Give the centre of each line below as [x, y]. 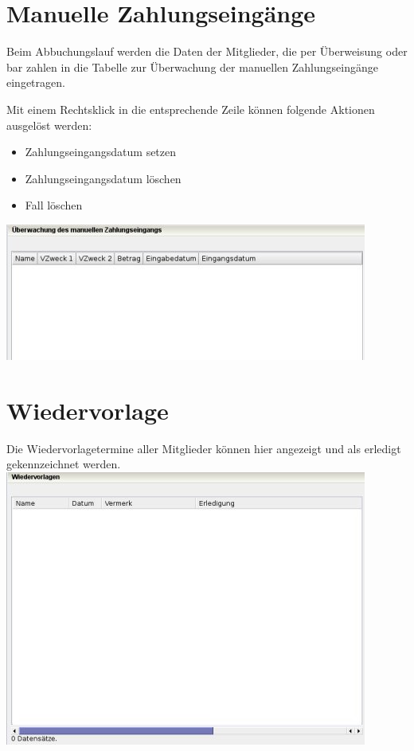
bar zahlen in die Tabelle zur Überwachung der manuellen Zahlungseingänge [192, 66]
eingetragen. [36, 82]
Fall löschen [54, 205]
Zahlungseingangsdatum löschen [103, 178]
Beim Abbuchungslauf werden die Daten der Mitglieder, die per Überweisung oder [207, 51]
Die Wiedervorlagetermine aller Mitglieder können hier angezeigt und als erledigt [204, 448]
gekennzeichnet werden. [64, 464]
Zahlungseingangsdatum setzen [101, 152]
